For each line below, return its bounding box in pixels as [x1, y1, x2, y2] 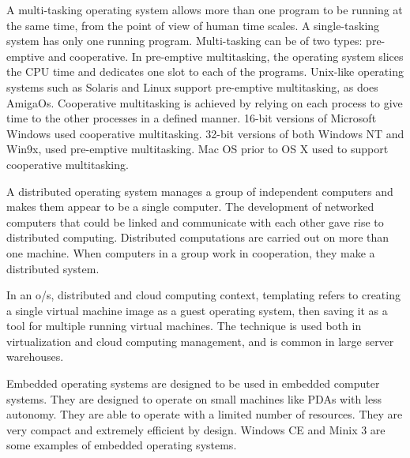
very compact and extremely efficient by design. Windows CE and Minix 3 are [6, 421, 386, 437]
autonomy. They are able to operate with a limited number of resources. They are [6, 406, 403, 422]
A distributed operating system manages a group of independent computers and [6, 182, 393, 199]
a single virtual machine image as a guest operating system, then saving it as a [6, 302, 388, 318]
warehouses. [6, 348, 64, 365]
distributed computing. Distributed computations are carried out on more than [6, 229, 389, 246]
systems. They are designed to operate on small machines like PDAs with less [6, 390, 382, 407]
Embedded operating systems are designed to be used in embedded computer [6, 375, 380, 392]
